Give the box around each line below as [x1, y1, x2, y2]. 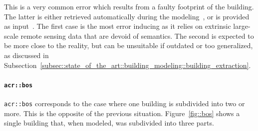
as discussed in [4, 50, 49, 60]
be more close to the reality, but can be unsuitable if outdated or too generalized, [4, 40, 253, 51]
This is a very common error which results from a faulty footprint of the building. [4, 1, 254, 11]
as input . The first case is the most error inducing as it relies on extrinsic [4, 21, 231, 31]
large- [233, 21, 251, 31]
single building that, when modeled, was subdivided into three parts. [4, 118, 214, 128]
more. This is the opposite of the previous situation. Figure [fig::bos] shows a [4, 108, 240, 118]
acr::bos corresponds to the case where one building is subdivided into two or [4, 98, 245, 109]
